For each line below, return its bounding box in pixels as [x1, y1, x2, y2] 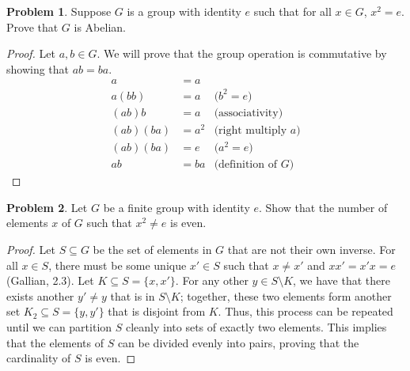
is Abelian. [74, 18, 126, 35]
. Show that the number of [259, 199, 388, 215]
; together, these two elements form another [180, 287, 392, 304]
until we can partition [6, 318, 112, 335]
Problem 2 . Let [6, 199, 88, 215]
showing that [6, 60, 70, 77]
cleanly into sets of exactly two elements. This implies [125, 318, 387, 335]
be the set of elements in [93, 241, 212, 257]
